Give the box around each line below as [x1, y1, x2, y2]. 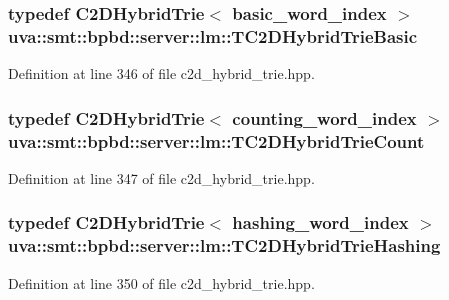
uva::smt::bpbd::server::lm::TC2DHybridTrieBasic [8, 23, 418, 48]
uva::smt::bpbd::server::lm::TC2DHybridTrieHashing [8, 233, 441, 258]
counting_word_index [232, 105, 417, 130]
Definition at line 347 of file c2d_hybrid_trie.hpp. [8, 167, 315, 188]
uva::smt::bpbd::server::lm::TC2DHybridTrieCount [8, 128, 425, 153]
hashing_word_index [232, 210, 409, 235]
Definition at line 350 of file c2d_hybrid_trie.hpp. [8, 272, 315, 293]
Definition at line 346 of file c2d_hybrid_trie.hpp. [8, 63, 315, 84]
